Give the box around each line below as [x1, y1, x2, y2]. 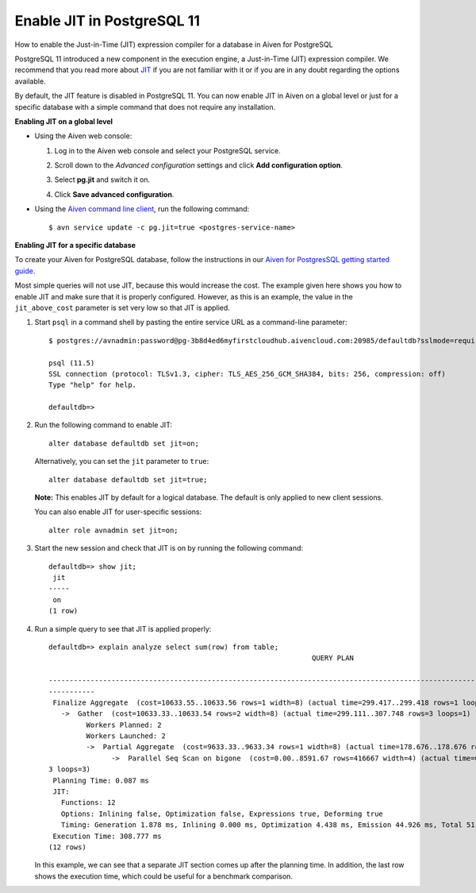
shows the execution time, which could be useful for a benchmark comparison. [34, 871, 294, 881]
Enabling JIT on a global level [14, 116, 113, 126]
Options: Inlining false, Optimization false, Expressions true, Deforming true [60, 809, 384, 818]
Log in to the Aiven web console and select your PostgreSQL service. [54, 145, 281, 155]
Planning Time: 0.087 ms [52, 775, 150, 785]
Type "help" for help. [48, 381, 137, 389]
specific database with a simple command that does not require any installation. [14, 102, 276, 111]
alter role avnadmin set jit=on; [48, 525, 178, 535]
